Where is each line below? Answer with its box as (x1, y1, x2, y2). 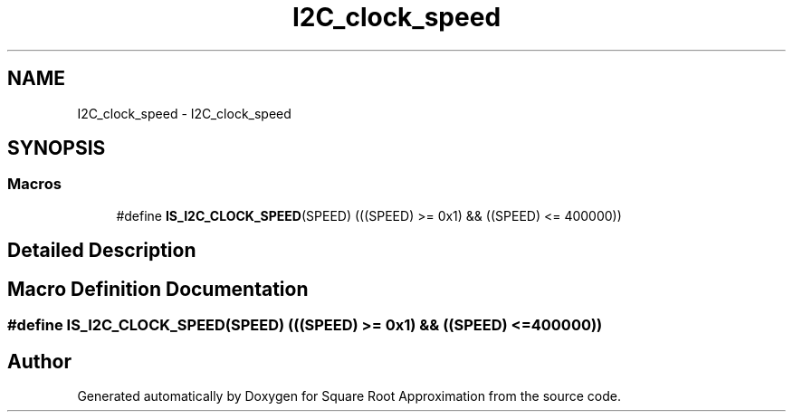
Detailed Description (7, 239, 196, 262)
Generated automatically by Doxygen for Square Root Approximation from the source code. (77, 387, 621, 404)
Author (7, 349, 72, 373)
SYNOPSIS (7, 137, 106, 160)
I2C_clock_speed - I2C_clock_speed (77, 105, 291, 121)
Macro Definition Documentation (7, 277, 309, 300)
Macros (7, 175, 62, 194)
